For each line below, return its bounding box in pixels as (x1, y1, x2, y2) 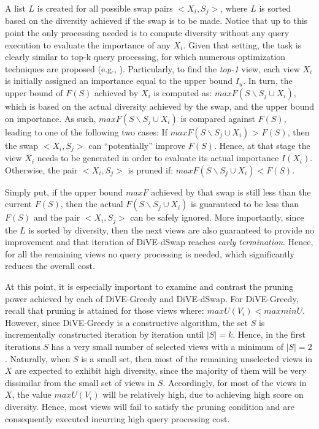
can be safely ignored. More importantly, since (130, 211, 304, 224)
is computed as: (153, 86, 212, 99)
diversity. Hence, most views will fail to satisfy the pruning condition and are (5, 400, 294, 413)
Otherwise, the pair (5, 163, 78, 176)
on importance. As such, (5, 112, 96, 124)
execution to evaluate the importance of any (5, 38, 171, 51)
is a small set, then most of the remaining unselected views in (81, 352, 313, 365)
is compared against (180, 112, 255, 124)
